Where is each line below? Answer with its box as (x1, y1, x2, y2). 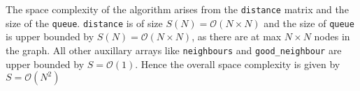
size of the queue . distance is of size (6, 15, 163, 30)
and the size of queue (264, 15, 354, 30)
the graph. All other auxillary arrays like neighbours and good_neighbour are (6, 42, 342, 57)
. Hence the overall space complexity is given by (135, 56, 340, 71)
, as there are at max (192, 29, 282, 44)
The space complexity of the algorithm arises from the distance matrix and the (6, 2, 349, 16)
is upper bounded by (6, 29, 94, 44)
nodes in (314, 29, 350, 44)
